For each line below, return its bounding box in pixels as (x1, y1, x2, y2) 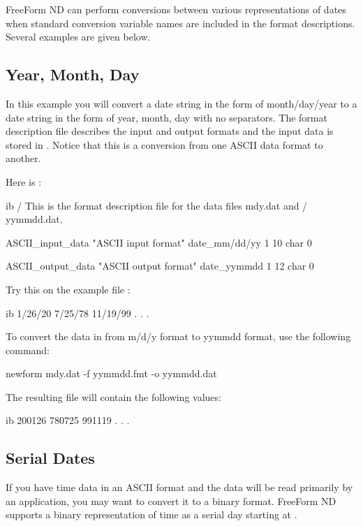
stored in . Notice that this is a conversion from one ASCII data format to (6, 137, 323, 152)
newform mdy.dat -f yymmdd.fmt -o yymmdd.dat (6, 366, 217, 381)
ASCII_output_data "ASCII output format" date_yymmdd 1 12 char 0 (6, 258, 314, 273)
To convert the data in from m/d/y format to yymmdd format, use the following (6, 329, 351, 344)
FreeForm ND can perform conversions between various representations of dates (6, 2, 346, 16)
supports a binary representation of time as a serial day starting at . (6, 507, 297, 522)
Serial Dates (6, 447, 95, 469)
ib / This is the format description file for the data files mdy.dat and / (6, 198, 308, 212)
